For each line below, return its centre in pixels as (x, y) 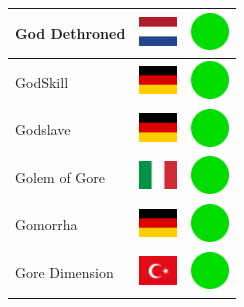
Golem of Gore (60, 176)
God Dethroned (70, 32)
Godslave (43, 129)
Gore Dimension (64, 272)
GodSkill (42, 81)
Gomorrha (46, 224)
